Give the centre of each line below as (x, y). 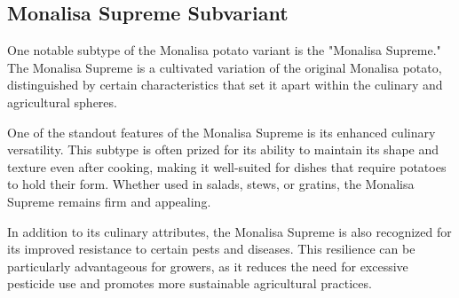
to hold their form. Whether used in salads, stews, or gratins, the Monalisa (211, 184)
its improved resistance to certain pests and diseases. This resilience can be (211, 249)
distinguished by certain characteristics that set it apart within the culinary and (225, 85)
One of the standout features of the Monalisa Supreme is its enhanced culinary (222, 132)
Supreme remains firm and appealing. (109, 201)
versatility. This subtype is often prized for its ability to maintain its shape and (223, 149)
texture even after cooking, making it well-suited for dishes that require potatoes (227, 166)
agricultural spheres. (62, 102)
